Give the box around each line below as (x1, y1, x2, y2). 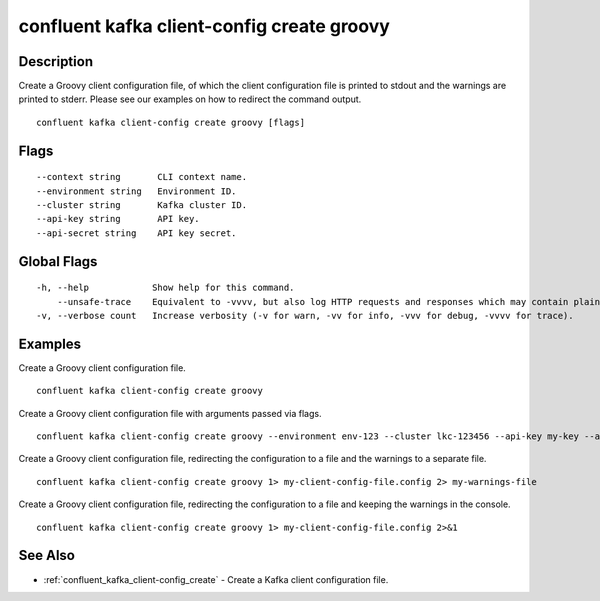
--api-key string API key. (36, 213, 200, 225)
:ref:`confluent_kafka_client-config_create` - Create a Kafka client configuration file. (43, 573, 389, 585)
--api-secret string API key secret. (36, 227, 237, 239)
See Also (18, 547, 75, 564)
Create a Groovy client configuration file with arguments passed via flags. (18, 407, 322, 419)
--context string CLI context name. (36, 171, 248, 183)
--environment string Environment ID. (36, 185, 237, 197)
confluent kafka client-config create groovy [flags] (36, 116, 305, 128)
